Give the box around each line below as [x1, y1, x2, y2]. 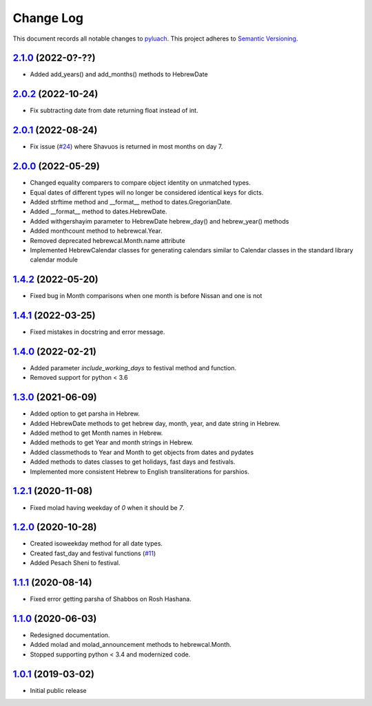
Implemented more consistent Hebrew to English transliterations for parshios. [30, 467, 249, 475]
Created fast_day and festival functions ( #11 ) [30, 549, 156, 557]
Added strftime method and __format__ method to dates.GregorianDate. [30, 197, 232, 206]
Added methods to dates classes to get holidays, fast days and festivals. [30, 458, 236, 466]
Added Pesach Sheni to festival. [30, 559, 121, 567]
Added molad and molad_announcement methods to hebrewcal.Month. [30, 641, 232, 649]
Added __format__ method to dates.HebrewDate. [30, 207, 167, 216]
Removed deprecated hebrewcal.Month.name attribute [30, 236, 185, 244]
